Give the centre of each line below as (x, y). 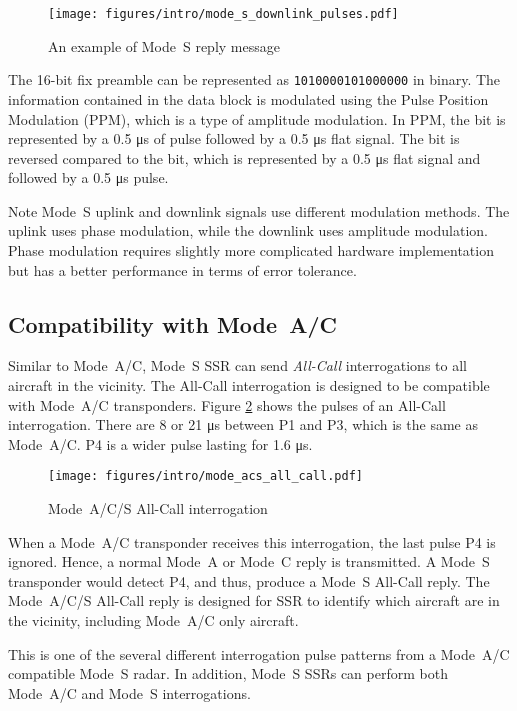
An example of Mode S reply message (164, 45)
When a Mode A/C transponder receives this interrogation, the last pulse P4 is (252, 541)
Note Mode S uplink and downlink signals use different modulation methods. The (259, 210)
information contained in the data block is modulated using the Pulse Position (248, 98)
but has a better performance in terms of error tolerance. (182, 269)
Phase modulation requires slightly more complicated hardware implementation (251, 250)
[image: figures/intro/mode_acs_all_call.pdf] (205, 476)
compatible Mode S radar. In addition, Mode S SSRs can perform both (228, 673)
